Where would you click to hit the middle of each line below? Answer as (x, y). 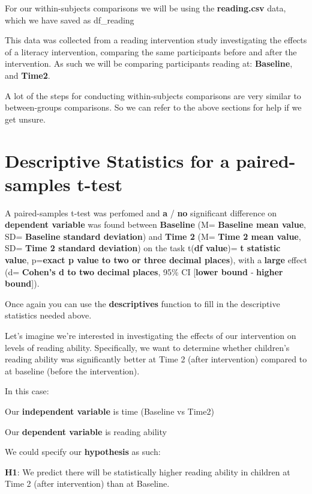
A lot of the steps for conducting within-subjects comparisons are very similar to (153, 95)
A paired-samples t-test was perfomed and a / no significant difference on (141, 212)
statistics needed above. (48, 315)
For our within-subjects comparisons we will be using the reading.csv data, (145, 8)
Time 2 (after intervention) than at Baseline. (87, 483)
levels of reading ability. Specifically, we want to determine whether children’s (147, 347)
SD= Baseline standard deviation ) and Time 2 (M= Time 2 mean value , (153, 236)
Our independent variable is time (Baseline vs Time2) (109, 411)
